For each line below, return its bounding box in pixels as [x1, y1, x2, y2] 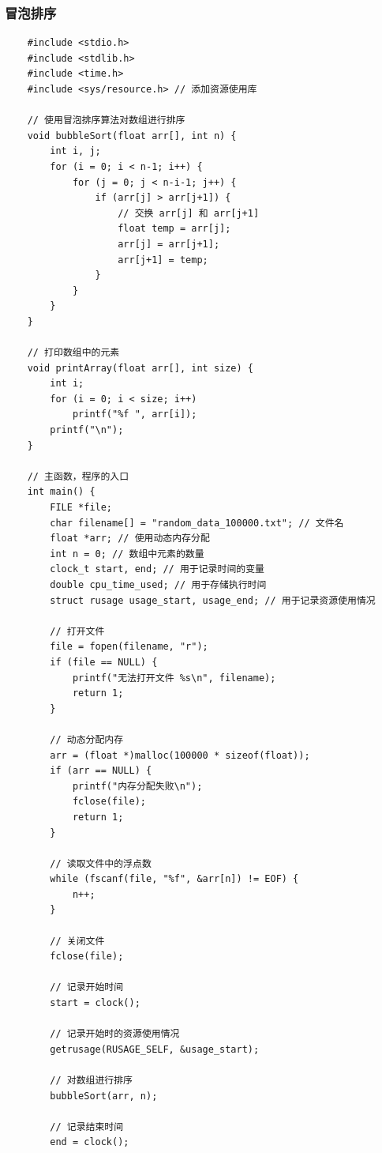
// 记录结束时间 [50, 1121, 124, 1132]
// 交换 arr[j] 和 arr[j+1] [118, 207, 260, 219]
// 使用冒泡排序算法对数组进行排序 [27, 115, 185, 126]
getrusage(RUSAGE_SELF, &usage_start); [50, 1043, 260, 1055]
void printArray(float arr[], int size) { [27, 362, 253, 374]
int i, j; [50, 145, 101, 157]
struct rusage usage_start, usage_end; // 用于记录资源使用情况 [50, 594, 376, 606]
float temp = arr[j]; [118, 223, 231, 235]
